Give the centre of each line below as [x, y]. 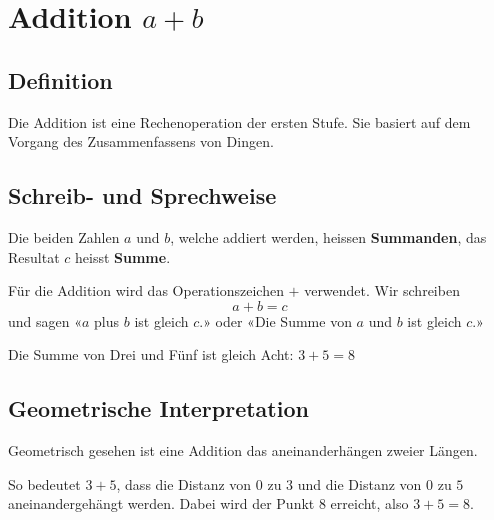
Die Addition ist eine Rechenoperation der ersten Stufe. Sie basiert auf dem [239, 121]
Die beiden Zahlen [64, 236]
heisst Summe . [123, 256]
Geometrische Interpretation [158, 408]
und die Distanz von [359, 483]
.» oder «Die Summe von [275, 320]
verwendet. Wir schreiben [382, 290]
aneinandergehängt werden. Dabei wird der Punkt [161, 503]
